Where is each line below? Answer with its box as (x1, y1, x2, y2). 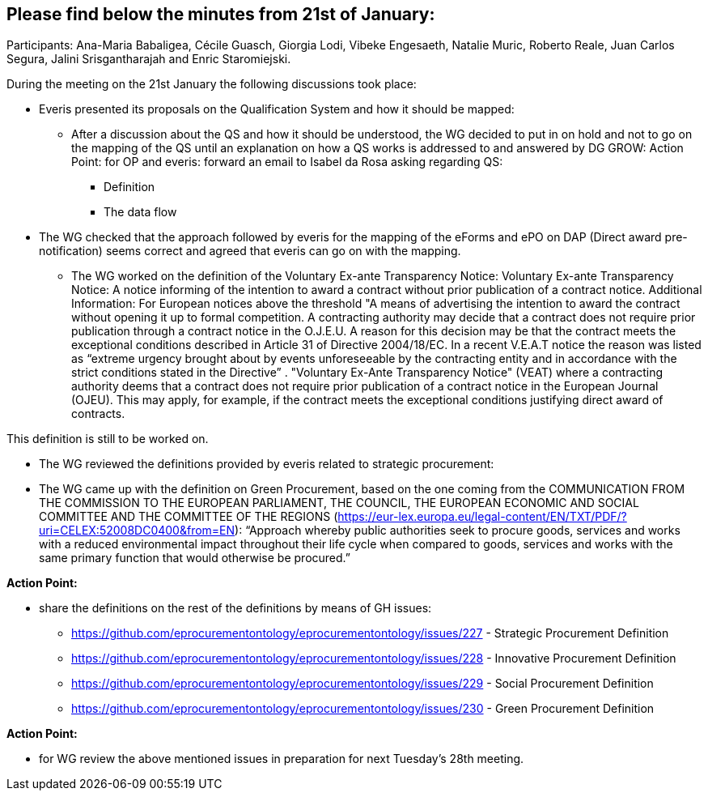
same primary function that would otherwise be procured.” (39, 551, 350, 565)
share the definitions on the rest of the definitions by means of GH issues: (39, 601, 432, 616)
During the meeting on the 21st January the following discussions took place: (6, 77, 417, 92)
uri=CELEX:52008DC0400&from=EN (39, 523, 235, 538)
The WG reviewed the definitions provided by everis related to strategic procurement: (39, 457, 494, 471)
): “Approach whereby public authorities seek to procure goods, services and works (235, 523, 680, 538)
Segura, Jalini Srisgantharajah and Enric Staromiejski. (6, 52, 291, 66)
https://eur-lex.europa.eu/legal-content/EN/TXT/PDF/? (337, 509, 627, 524)
